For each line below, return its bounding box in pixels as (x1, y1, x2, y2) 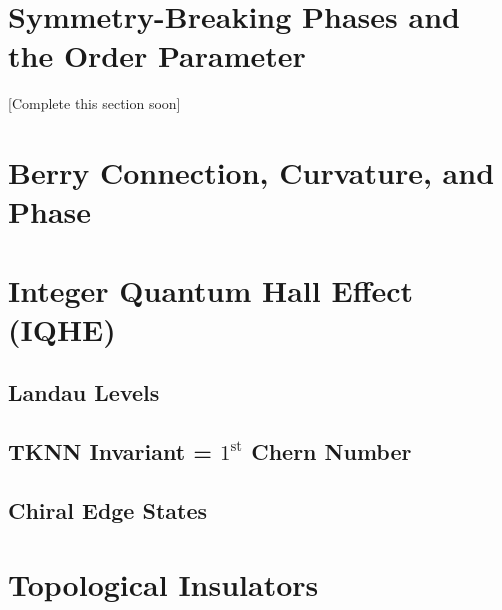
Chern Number (251, 436, 412, 467)
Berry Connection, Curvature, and (8, 152, 495, 193)
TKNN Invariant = (8, 436, 212, 467)
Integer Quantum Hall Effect (8, 269, 413, 310)
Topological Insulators (8, 563, 319, 604)
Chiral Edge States (8, 494, 208, 525)
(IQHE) (8, 308, 116, 349)
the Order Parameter (8, 35, 306, 76)
